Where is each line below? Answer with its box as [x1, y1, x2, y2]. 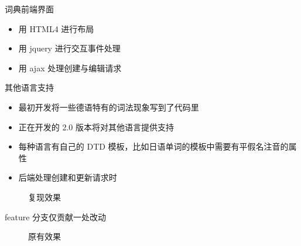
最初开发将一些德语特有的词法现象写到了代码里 [18, 101, 199, 113]
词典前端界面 [5, 3, 54, 15]
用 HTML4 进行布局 [18, 22, 94, 34]
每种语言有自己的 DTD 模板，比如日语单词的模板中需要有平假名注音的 [18, 140, 289, 153]
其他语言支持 [5, 81, 54, 93]
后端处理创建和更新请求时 [18, 171, 117, 183]
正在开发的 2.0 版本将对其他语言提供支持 [18, 120, 175, 133]
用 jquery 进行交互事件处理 [18, 42, 121, 54]
